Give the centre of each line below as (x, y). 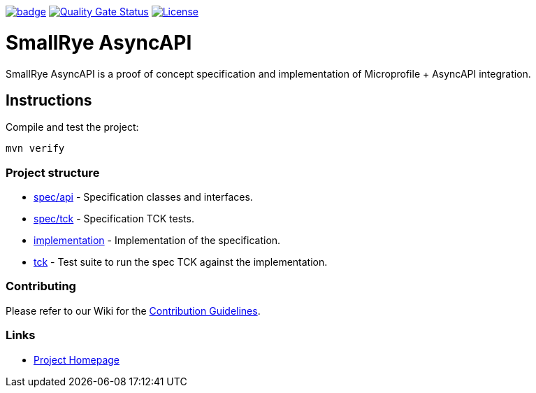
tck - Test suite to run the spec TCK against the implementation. (181, 262)
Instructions (49, 100)
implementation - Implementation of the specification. (157, 241)
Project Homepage (77, 359)
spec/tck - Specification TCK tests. (114, 219)
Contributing (41, 286)
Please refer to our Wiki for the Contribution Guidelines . (133, 310)
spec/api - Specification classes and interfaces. (143, 197)
